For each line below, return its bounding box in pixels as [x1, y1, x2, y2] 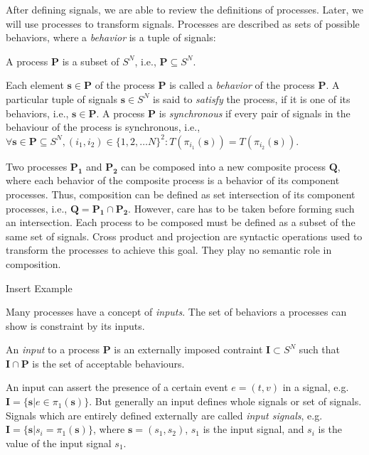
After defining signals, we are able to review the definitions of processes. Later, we [6, 2, 363, 16]
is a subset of [62, 53, 119, 68]
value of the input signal [6, 435, 112, 450]
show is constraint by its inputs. [6, 318, 145, 333]
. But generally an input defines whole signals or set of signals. [89, 394, 362, 409]
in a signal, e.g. [282, 380, 349, 395]
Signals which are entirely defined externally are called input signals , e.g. [6, 407, 323, 422]
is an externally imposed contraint [114, 342, 263, 357]
